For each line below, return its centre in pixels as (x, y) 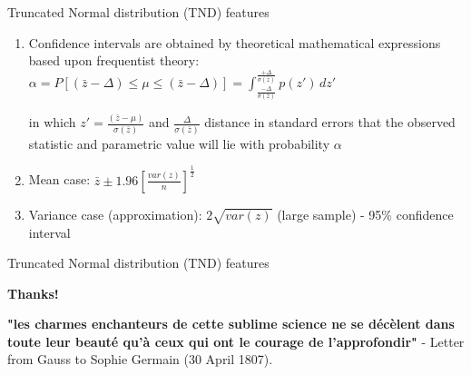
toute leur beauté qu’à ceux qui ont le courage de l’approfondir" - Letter (236, 341)
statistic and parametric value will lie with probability (179, 143)
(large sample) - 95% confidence (365, 214)
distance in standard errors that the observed (330, 122)
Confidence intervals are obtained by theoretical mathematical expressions (235, 42)
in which (52, 122)
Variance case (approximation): (115, 214)
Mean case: (59, 179)
